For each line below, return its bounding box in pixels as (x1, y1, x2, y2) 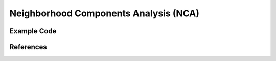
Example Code (9, 27, 57, 35)
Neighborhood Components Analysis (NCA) (9, 8, 199, 19)
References (9, 43, 47, 51)
